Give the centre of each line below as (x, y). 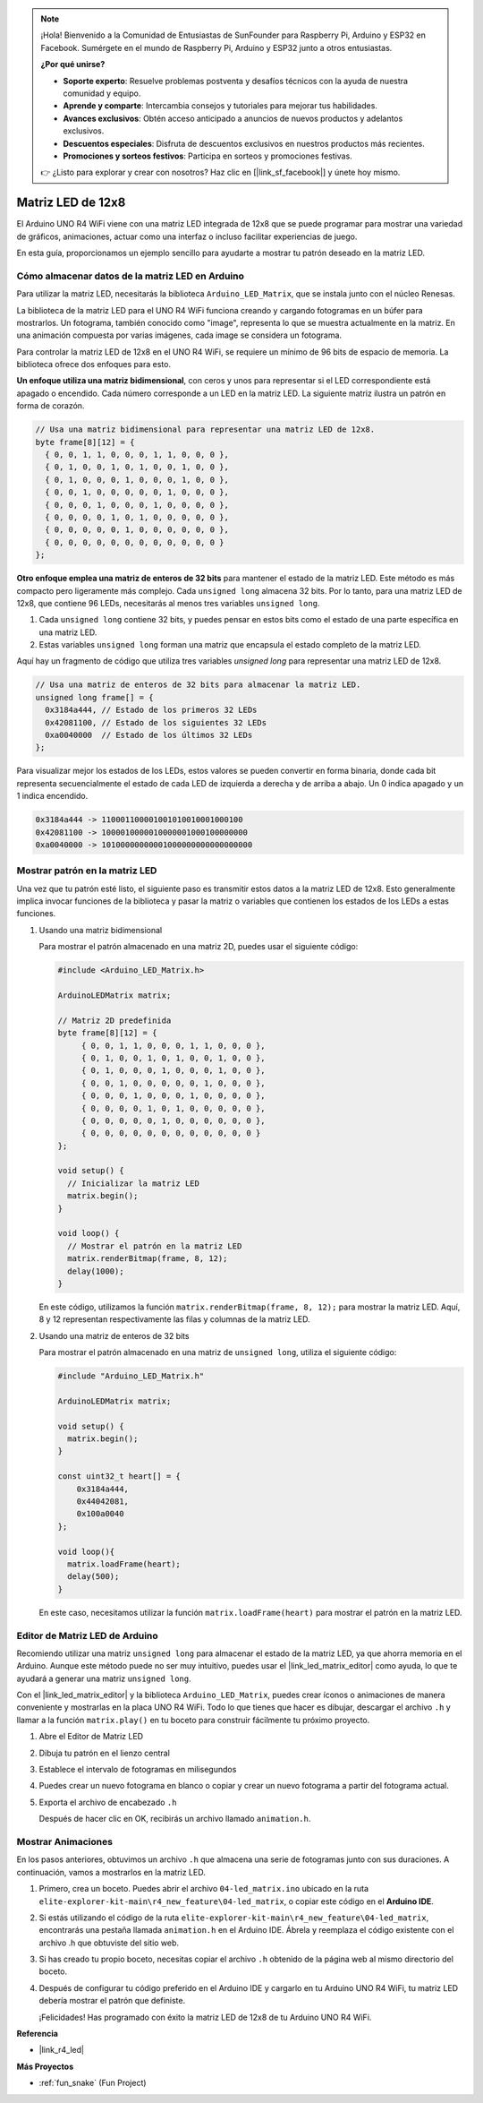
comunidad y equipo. (102, 93)
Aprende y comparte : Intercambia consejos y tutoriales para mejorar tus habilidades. (220, 106)
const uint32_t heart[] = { (119, 1476)
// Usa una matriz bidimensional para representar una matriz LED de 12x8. (205, 429)
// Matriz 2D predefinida (114, 1020)
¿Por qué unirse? (73, 64)
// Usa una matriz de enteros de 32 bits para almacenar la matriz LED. (198, 685)
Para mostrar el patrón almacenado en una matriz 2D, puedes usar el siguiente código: (199, 947)
